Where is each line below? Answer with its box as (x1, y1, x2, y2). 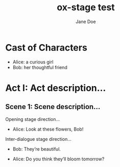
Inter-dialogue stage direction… (5, 136, 71, 142)
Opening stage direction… (5, 116, 60, 122)
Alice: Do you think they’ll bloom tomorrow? (12, 156, 105, 162)
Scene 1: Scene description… (5, 102, 101, 111)
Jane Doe (76, 18, 96, 25)
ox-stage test (57, 2, 115, 13)
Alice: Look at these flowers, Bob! (12, 126, 84, 132)
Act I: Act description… (5, 82, 106, 94)
